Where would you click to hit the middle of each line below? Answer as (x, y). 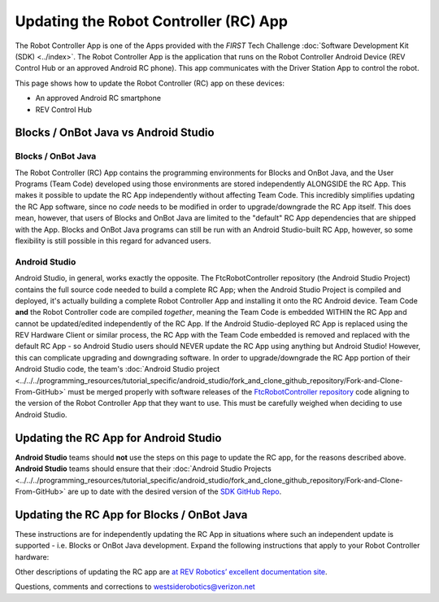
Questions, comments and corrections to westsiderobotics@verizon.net (135, 587)
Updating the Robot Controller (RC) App (152, 21)
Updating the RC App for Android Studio (118, 438)
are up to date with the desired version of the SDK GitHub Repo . (175, 491)
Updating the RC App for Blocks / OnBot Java (131, 515)
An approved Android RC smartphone (98, 98)
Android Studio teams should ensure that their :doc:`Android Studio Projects (143, 469)
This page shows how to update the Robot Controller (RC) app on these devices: (150, 83)
